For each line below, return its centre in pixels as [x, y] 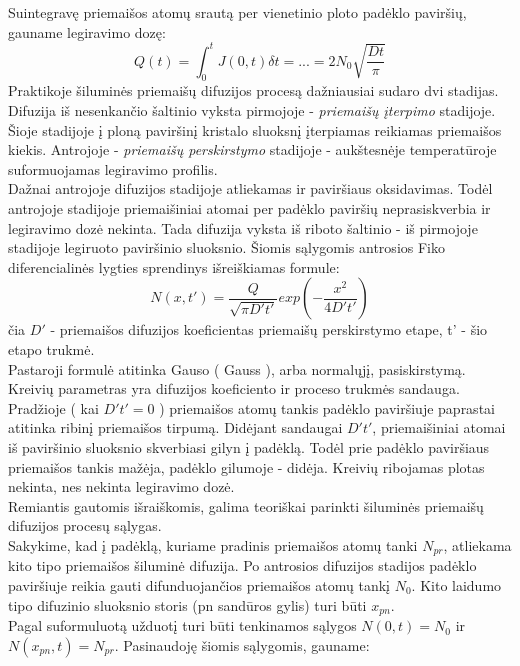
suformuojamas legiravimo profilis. [113, 168]
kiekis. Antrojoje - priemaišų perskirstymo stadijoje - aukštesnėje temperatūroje [252, 149]
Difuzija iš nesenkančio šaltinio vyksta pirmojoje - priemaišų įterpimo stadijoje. [252, 110]
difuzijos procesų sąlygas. [85, 525]
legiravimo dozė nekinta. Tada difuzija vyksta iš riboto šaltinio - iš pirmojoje [243, 227]
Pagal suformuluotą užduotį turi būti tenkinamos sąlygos [182, 625]
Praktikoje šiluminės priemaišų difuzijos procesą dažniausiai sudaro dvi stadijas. [253, 90]
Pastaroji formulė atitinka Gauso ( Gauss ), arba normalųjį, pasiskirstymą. [237, 368]
